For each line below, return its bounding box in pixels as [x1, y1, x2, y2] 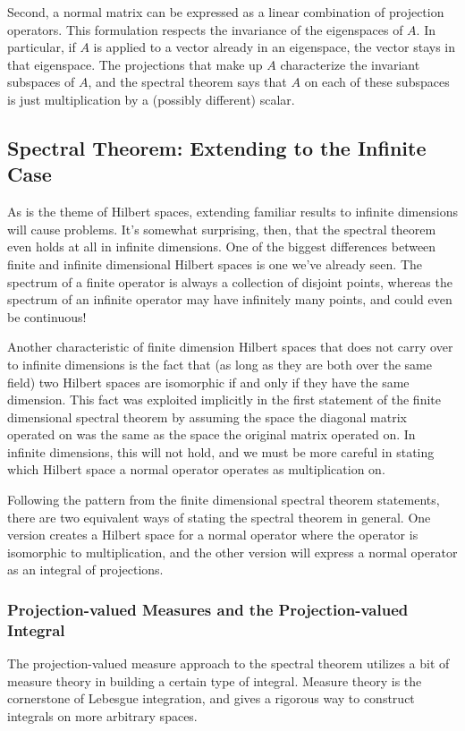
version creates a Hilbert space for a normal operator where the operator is [7, 525, 418, 544]
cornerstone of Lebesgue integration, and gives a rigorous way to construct [7, 689, 415, 708]
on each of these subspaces [304, 72, 450, 91]
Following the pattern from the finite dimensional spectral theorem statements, [7, 490, 440, 509]
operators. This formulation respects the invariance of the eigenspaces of [7, 20, 403, 38]
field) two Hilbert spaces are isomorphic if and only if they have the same [7, 372, 410, 391]
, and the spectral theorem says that [88, 72, 287, 91]
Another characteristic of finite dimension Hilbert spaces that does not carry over [7, 337, 453, 356]
